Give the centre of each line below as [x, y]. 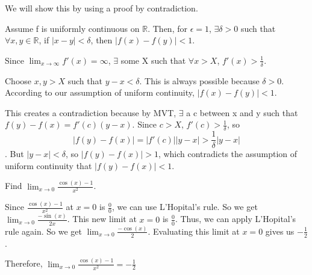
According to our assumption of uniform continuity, [100, 92]
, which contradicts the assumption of [228, 154]
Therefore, [24, 263]
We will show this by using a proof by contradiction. [101, 8]
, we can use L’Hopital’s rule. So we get [185, 207]
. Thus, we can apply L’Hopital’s [236, 219]
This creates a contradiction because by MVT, [91, 112]
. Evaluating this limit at [194, 231]
